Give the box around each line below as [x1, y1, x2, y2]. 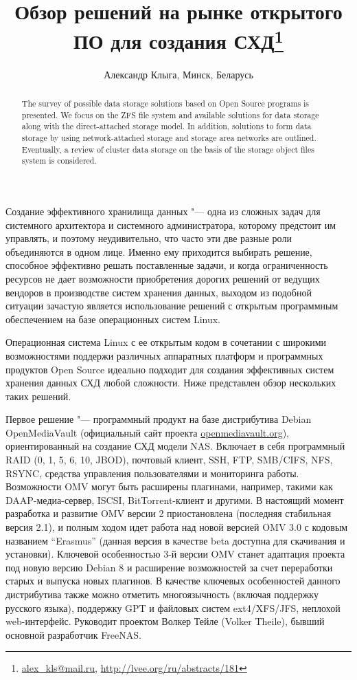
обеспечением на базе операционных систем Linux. [5, 311, 220, 326]
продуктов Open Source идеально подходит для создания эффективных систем [5, 362, 334, 376]
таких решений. [5, 388, 71, 403]
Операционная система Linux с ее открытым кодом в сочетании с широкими [5, 335, 327, 349]
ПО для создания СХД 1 [73, 24, 284, 55]
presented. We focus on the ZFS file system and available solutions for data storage [21, 109, 319, 120]
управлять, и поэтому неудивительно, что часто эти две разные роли [5, 231, 292, 245]
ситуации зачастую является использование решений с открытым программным [5, 298, 338, 313]
